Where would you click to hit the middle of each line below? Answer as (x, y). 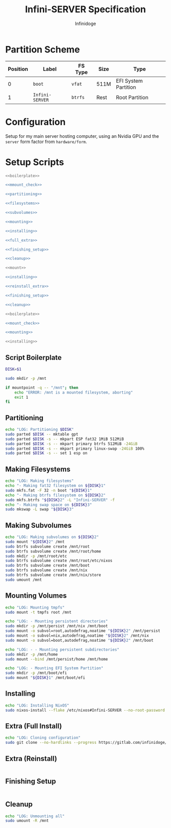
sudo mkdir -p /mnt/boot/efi (36, 673)
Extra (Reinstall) (31, 758)
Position (18, 69)
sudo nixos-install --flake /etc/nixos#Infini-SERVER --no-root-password (85, 710)
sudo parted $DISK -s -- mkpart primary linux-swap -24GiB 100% (75, 448)
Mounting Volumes (36, 596)
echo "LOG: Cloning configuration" (43, 738)
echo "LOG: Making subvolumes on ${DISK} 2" (52, 537)
